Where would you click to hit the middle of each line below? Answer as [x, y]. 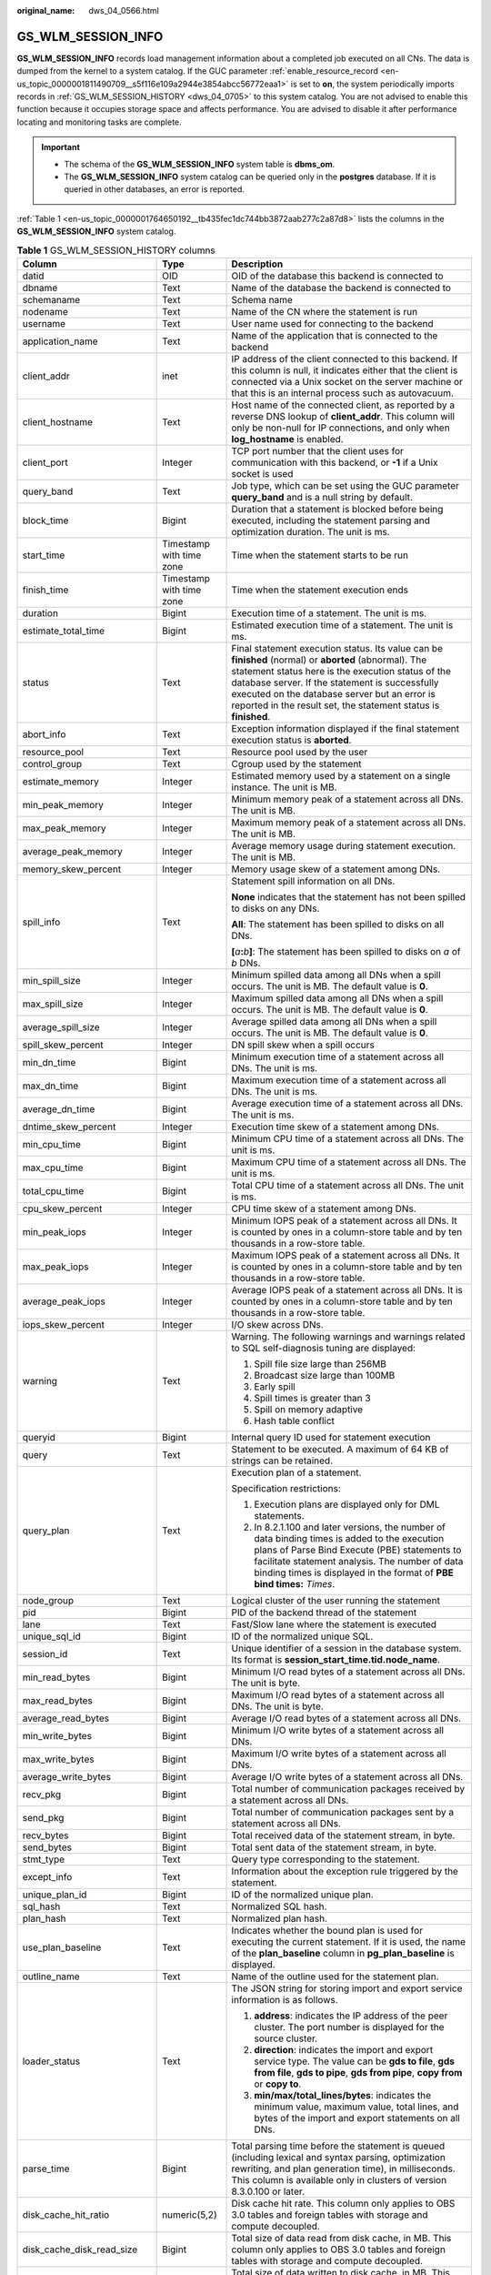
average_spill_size [61, 1026]
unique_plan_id [55, 1895]
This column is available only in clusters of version [339, 2179]
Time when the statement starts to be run [320, 555]
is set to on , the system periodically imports [372, 84]
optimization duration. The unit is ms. [311, 531]
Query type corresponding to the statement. [326, 1859]
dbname [40, 288]
